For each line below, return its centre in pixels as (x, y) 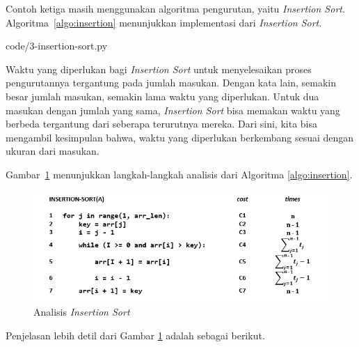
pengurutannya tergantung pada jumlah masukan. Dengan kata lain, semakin (171, 83)
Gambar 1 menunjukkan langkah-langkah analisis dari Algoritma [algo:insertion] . (179, 174)
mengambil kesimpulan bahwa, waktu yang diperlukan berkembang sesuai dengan (180, 137)
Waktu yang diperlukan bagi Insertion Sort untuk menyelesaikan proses (159, 69)
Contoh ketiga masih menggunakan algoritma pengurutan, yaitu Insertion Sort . (175, 8)
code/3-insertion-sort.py (57, 46)
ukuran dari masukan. (53, 151)
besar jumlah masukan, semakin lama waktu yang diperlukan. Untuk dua (162, 96)
